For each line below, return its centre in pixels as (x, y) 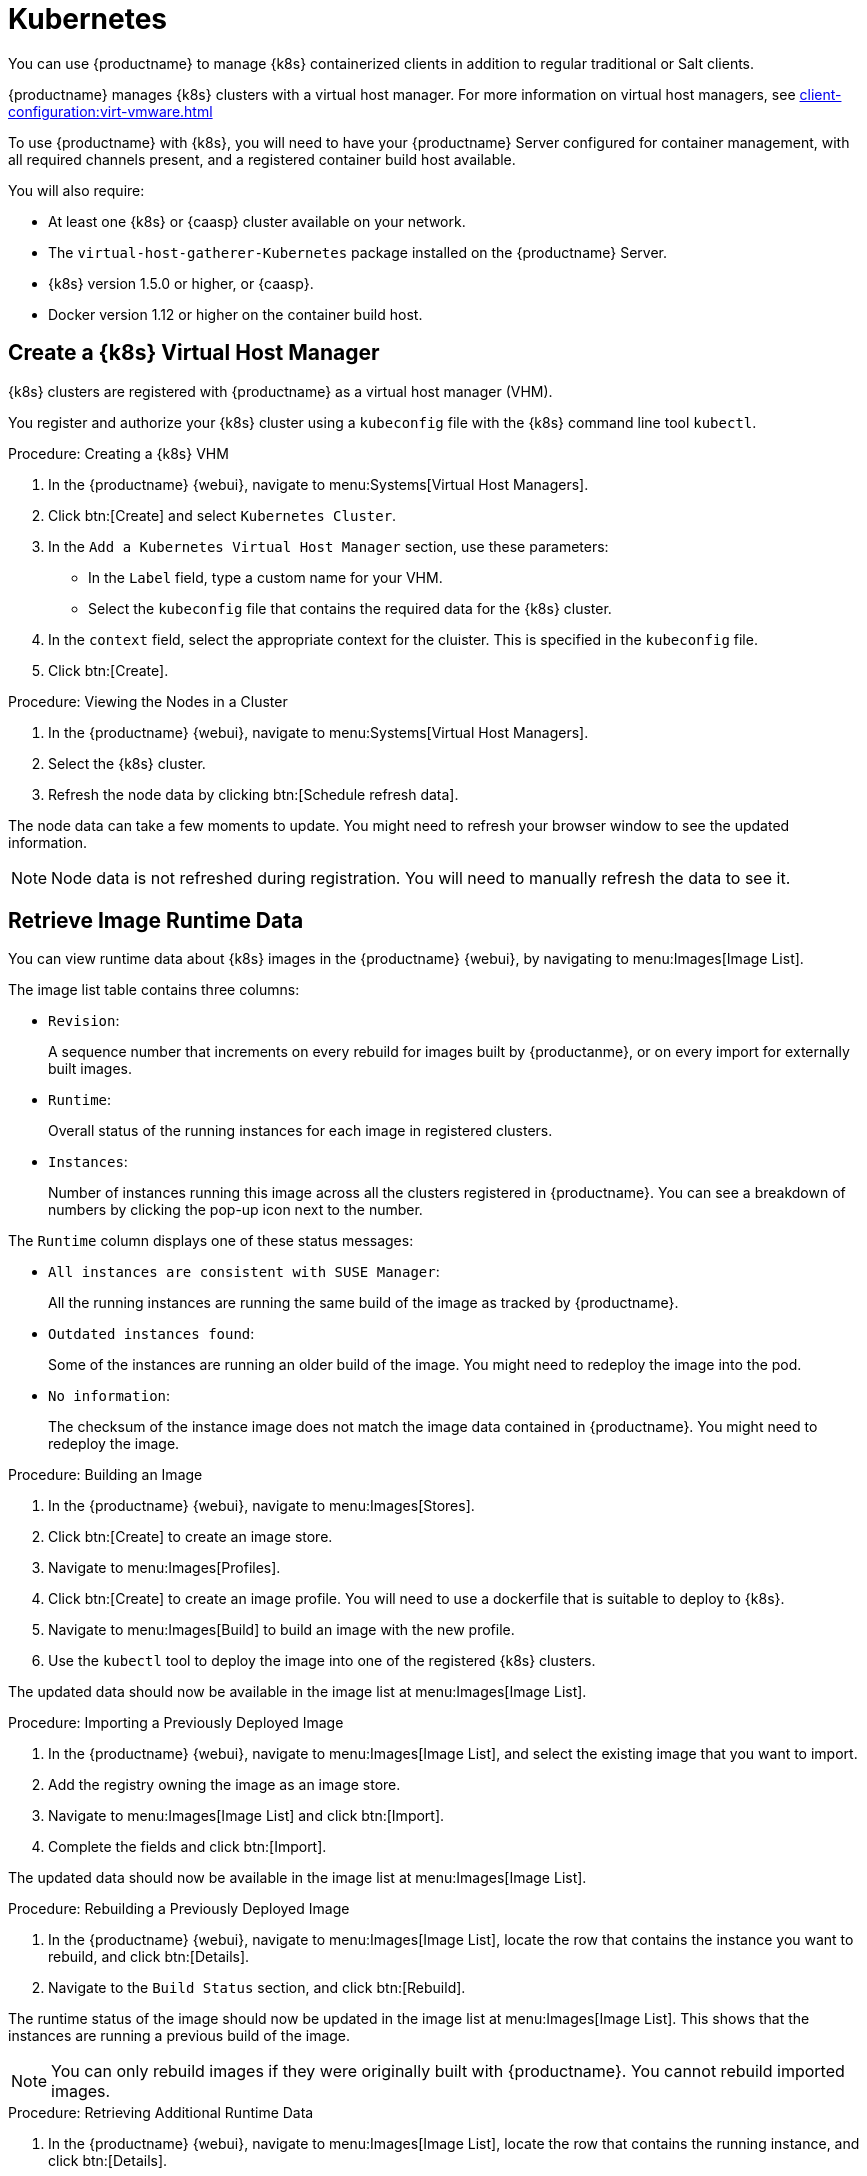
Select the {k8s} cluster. (127, 763)
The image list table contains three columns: (154, 990)
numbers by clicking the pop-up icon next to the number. (235, 1210)
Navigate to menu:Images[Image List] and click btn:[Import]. (246, 1816)
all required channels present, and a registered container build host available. (262, 159)
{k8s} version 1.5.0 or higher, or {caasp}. (181, 283)
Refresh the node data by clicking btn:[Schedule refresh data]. (253, 794)
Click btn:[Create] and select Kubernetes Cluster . (222, 515)
